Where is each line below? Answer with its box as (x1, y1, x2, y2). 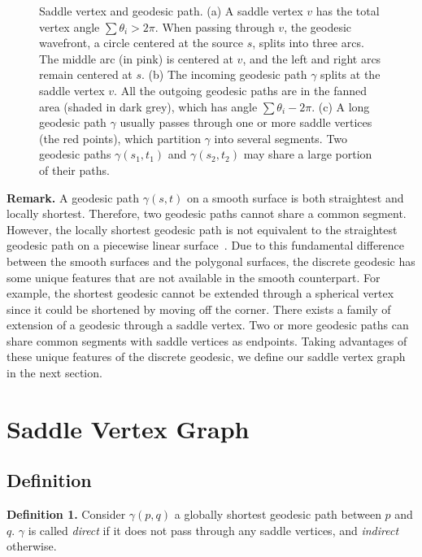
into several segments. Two (214, 129, 348, 146)
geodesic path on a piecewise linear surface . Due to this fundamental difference (7, 237, 405, 254)
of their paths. (39, 161, 110, 178)
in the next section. (7, 364, 102, 381)
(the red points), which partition (39, 129, 201, 146)
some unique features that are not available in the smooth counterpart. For (7, 268, 381, 285)
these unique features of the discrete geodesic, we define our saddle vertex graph (7, 348, 406, 365)
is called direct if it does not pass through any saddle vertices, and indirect (28, 521, 399, 538)
